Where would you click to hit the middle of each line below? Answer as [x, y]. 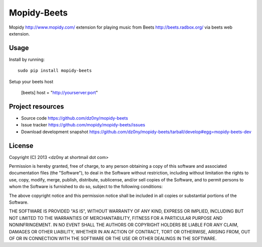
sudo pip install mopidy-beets [55, 71]
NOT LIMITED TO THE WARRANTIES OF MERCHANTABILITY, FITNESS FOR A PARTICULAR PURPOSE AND [116, 218]
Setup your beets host [31, 81]
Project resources [36, 106]
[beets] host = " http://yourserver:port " [59, 93]
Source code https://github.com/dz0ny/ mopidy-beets [74, 118]
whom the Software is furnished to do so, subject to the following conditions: [86, 187]
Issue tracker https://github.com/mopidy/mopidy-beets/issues [83, 125]
